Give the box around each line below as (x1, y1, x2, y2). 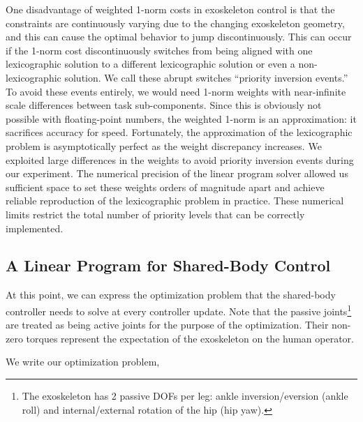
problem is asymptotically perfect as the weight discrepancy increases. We (6, 138, 322, 153)
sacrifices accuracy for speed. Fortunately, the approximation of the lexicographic (6, 125, 353, 140)
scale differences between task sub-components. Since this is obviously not (6, 98, 322, 112)
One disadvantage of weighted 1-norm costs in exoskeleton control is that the (6, 2, 335, 16)
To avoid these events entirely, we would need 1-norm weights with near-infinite (6, 84, 346, 98)
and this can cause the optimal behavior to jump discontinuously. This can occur (6, 29, 352, 44)
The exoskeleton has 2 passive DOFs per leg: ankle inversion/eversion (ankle (22, 388, 348, 402)
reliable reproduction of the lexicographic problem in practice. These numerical (6, 193, 344, 208)
